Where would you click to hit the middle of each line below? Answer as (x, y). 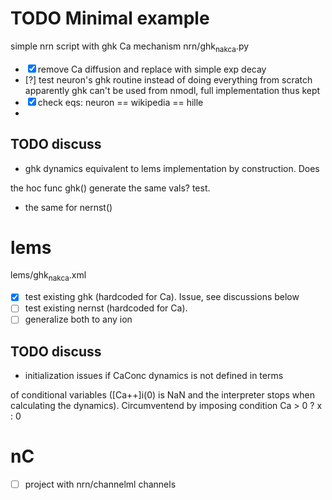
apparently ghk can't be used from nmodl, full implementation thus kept (172, 90)
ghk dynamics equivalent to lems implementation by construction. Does (172, 168)
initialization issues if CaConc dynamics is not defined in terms (154, 376)
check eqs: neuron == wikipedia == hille (120, 102)
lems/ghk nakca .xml (48, 276)
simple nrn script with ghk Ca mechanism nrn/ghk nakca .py (130, 47)
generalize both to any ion (78, 319)
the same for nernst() (68, 207)
